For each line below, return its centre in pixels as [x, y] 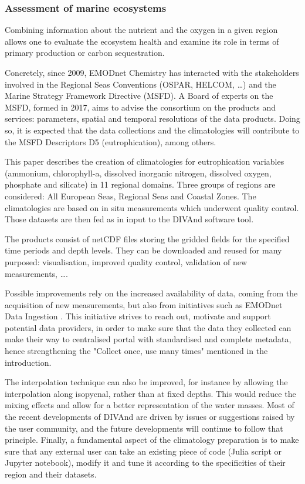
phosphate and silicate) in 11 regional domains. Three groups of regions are [140, 184]
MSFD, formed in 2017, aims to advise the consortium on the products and [140, 107]
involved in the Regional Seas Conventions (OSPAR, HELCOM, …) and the [140, 84]
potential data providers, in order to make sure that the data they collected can [148, 327]
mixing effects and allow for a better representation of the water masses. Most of [150, 405]
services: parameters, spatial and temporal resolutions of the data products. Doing [152, 119]
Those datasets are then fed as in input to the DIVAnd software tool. [129, 219]
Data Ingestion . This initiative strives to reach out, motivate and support [138, 316]
